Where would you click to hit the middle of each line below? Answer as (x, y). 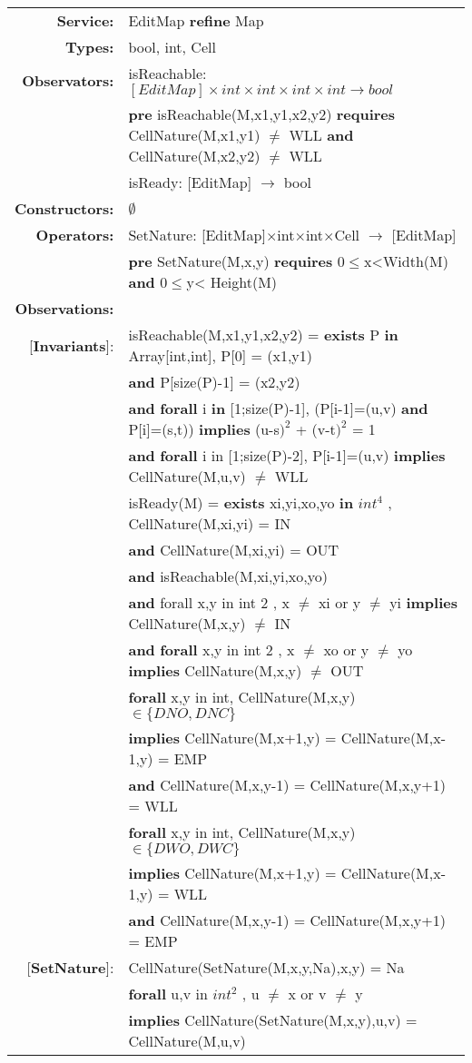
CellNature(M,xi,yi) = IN (210, 523)
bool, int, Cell (172, 47)
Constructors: (64, 208)
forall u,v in (168, 994)
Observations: (64, 308)
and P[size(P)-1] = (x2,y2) (214, 382)
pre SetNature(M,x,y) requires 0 (236, 261)
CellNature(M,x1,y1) (194, 135)
